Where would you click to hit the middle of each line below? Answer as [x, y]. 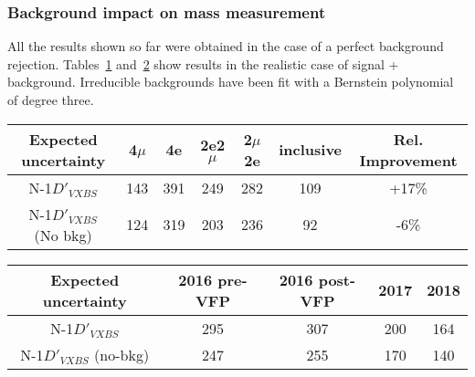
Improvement [408, 160]
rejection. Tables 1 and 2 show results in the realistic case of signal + [203, 63]
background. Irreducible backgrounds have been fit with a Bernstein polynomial [231, 82]
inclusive [311, 150]
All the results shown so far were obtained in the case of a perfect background [226, 46]
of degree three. [51, 99]
